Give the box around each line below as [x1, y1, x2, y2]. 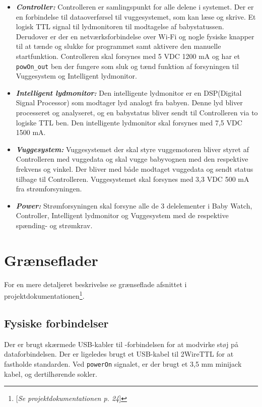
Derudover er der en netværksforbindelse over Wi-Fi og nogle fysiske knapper [16, 31, 254, 41]
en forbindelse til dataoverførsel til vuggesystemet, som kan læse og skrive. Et [16, 11, 256, 22]
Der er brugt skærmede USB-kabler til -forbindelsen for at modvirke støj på [4, 338, 238, 349]
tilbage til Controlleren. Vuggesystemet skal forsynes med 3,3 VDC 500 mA [16, 173, 249, 184]
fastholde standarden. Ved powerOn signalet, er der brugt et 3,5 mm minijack [4, 358, 242, 369]
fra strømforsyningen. [16, 183, 82, 194]
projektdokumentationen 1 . [4, 289, 85, 301]
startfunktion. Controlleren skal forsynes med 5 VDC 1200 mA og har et [16, 50, 240, 61]
